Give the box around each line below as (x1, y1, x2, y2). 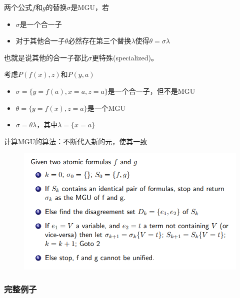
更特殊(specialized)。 (92, 52, 158, 62)
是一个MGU (87, 102, 126, 113)
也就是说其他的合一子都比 (4, 52, 88, 62)
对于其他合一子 (15, 35, 65, 46)
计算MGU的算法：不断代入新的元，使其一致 (4, 136, 147, 146)
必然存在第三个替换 (68, 35, 131, 46)
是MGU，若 (70, 2, 109, 12)
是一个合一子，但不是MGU (107, 85, 195, 96)
